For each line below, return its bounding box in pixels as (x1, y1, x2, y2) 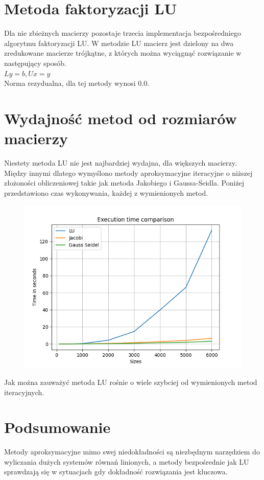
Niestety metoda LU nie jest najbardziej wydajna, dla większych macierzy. (4, 157, 237, 168)
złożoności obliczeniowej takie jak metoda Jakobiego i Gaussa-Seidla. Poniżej (4, 177, 245, 188)
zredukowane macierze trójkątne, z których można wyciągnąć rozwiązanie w (4, 48, 242, 58)
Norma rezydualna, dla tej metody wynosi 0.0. (4, 78, 150, 88)
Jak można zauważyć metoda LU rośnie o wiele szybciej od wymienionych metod (4, 376, 257, 387)
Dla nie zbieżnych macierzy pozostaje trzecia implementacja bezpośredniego (4, 28, 241, 38)
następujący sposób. (4, 57, 66, 68)
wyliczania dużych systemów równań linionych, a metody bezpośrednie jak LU (4, 456, 249, 467)
